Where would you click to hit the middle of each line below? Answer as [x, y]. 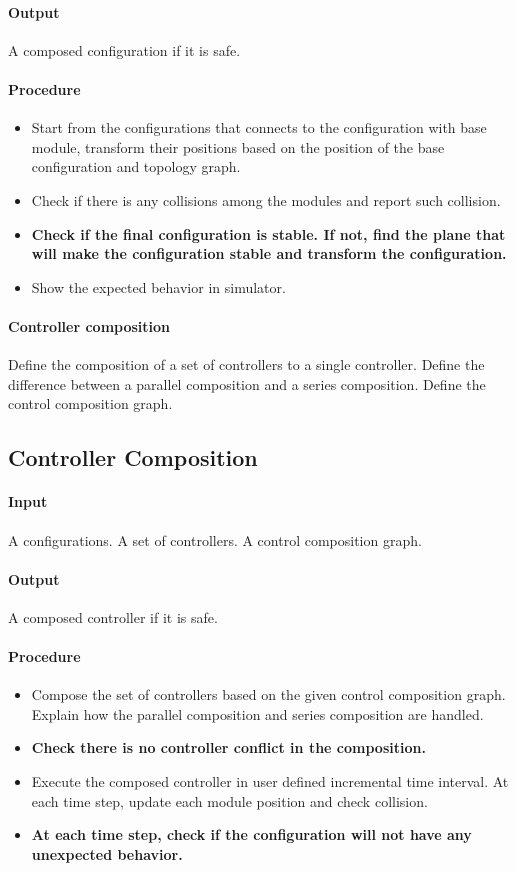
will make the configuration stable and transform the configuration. [269, 253]
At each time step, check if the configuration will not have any [251, 834]
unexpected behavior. [107, 853]
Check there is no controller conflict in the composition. [228, 747]
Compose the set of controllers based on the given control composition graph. [268, 694]
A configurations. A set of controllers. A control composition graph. [215, 539]
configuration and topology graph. [136, 166]
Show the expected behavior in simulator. [158, 286]
